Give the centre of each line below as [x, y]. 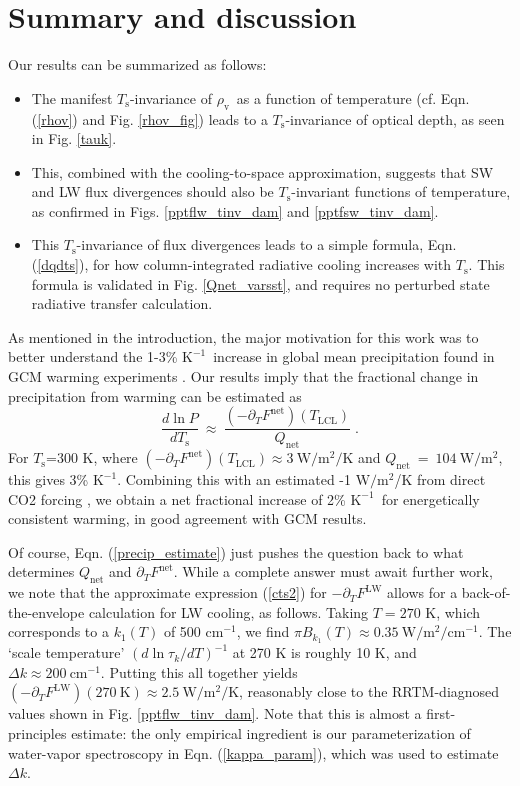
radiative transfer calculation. [122, 303]
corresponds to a [58, 631]
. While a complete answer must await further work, [333, 571]
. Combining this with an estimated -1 [234, 479]
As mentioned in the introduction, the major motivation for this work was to [243, 336]
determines [41, 571]
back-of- [486, 592]
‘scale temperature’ [66, 652]
